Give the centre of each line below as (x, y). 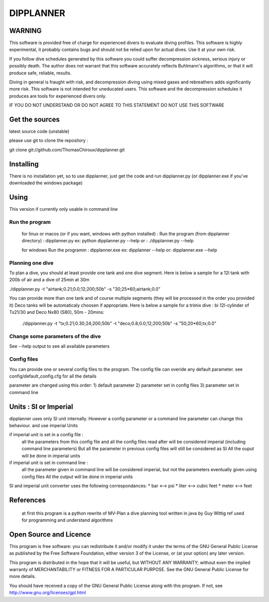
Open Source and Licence (50, 534)
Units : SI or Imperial (41, 406)
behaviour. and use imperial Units (44, 426)
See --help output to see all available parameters (59, 346)
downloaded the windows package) (46, 183)
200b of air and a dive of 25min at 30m (49, 280)
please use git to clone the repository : (49, 140)
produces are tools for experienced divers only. (58, 96)
